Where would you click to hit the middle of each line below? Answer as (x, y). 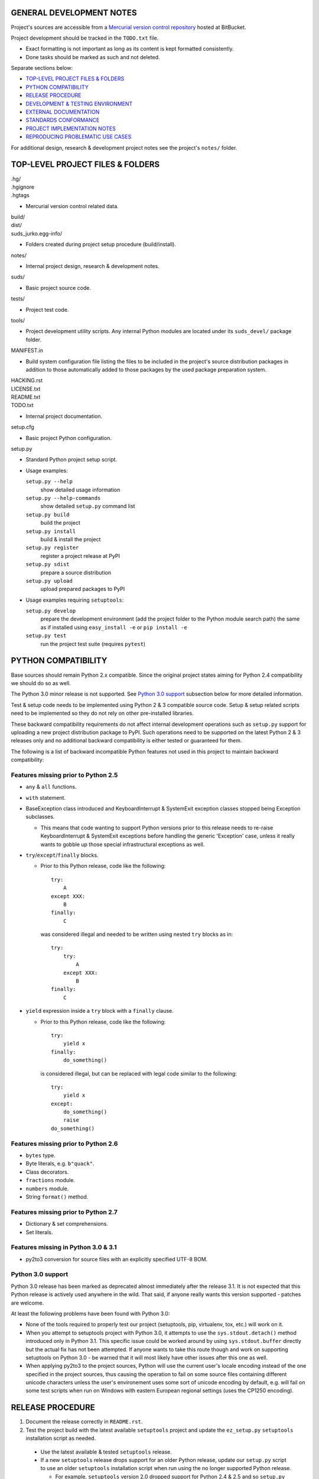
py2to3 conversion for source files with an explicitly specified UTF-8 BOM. (117, 1259)
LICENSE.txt (26, 389)
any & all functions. (51, 787)
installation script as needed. (61, 1438)
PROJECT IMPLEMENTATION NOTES (71, 128)
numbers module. (47, 1189)
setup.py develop (51, 611)
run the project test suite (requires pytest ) (93, 644)
